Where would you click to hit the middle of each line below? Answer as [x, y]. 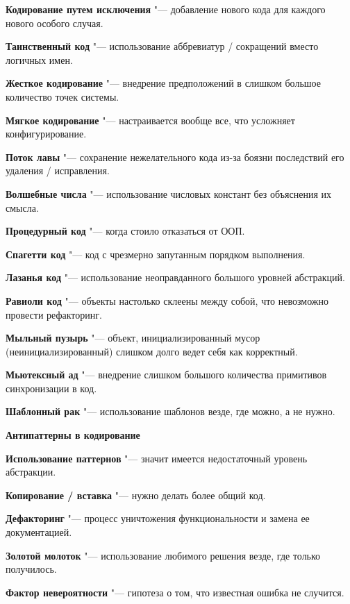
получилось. [31, 569]
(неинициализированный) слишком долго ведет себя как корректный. [152, 351]
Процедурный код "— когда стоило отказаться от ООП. [125, 231]
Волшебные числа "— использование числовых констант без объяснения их [168, 193]
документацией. [39, 532]
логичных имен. [39, 59]
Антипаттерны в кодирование [73, 435]
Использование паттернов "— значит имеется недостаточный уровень [157, 458]
